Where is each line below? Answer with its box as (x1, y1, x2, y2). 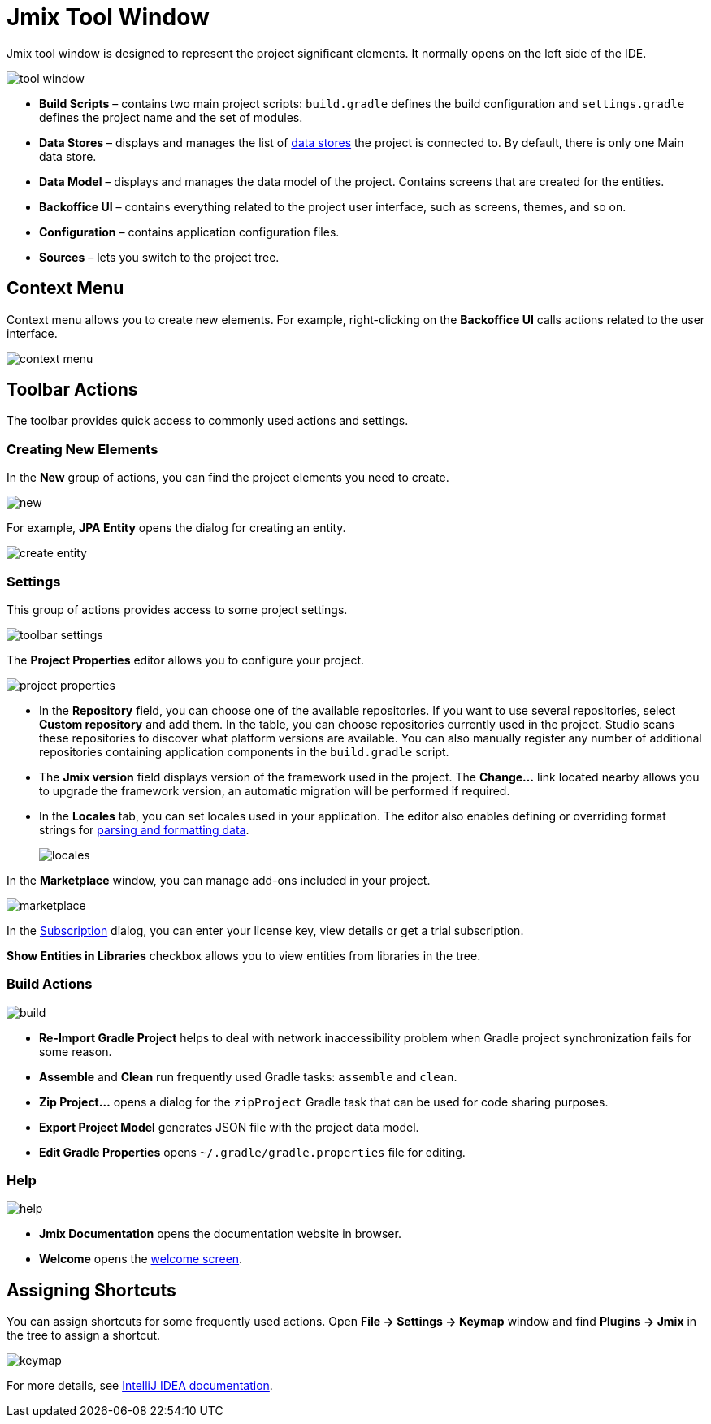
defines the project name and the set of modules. (39, 110, 303, 124)
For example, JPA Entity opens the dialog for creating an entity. (7, 521, 346, 535)
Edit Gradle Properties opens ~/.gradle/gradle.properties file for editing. (39, 1145, 466, 1159)
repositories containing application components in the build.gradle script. (39, 744, 449, 759)
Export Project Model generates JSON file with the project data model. (39, 1119, 419, 1134)
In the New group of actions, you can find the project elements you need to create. (7, 470, 449, 485)
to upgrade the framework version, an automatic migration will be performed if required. (39, 783, 510, 798)
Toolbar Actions (7, 379, 138, 400)
